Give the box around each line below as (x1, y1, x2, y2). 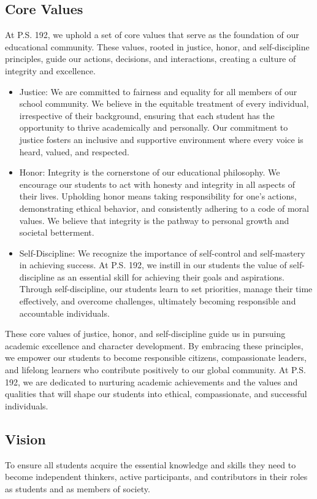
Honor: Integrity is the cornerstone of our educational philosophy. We (19, 166, 280, 179)
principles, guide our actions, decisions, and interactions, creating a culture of (5, 52, 296, 65)
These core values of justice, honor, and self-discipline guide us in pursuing (5, 327, 286, 340)
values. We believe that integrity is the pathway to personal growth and (19, 214, 289, 226)
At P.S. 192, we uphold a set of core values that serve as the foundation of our (5, 28, 299, 41)
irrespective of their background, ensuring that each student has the (19, 109, 275, 122)
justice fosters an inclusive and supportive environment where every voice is (19, 133, 304, 145)
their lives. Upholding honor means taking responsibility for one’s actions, (19, 190, 297, 203)
